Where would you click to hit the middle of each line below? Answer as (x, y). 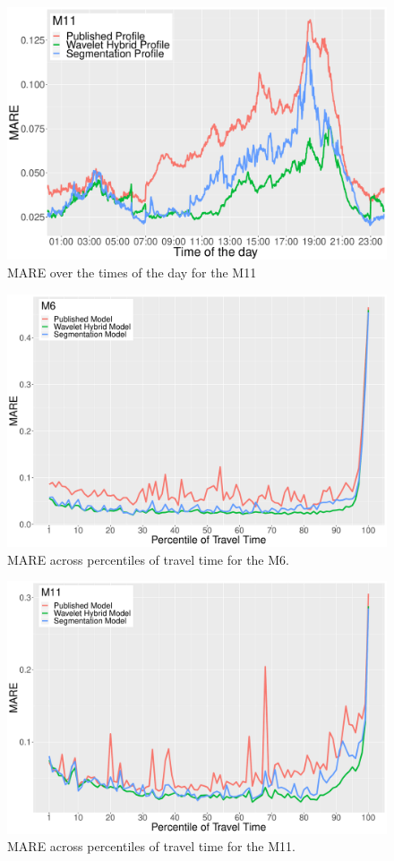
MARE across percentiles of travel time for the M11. (151, 846)
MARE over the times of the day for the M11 (132, 272)
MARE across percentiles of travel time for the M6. (148, 559)
